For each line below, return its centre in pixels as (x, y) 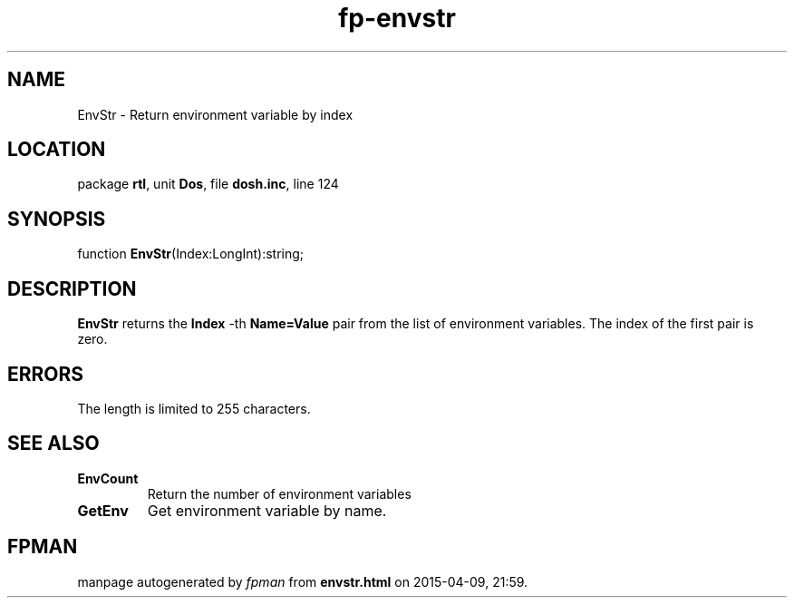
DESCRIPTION (72, 288)
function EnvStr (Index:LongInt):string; (191, 254)
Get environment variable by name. (267, 510)
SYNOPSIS (57, 219)
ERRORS (46, 374)
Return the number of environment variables (279, 493)
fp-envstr (397, 18)
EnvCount (108, 478)
